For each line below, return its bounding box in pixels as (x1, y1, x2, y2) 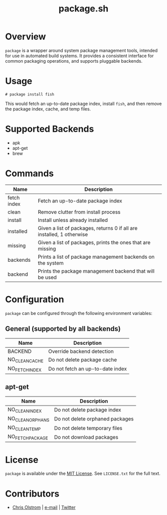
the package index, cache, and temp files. (5, 105, 91, 112)
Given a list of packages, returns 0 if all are (38, 224, 138, 231)
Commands (5, 168, 54, 179)
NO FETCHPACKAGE (7, 433, 48, 441)
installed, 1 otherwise (38, 231, 88, 238)
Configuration (5, 294, 65, 305)
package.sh (59, 3, 108, 14)
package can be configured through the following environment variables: (5, 310, 153, 316)
